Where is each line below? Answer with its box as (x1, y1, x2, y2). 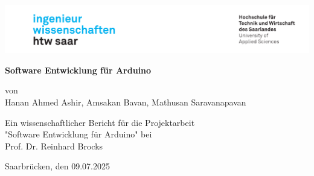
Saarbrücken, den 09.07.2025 (5, 160, 110, 172)
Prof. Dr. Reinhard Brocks (5, 139, 103, 152)
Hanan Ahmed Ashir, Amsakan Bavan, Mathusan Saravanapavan (5, 96, 246, 108)
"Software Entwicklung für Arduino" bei (5, 128, 152, 140)
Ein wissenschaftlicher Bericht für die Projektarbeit (5, 116, 195, 128)
